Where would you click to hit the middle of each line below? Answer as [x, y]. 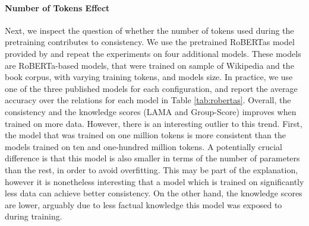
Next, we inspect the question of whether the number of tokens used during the [149, 30]
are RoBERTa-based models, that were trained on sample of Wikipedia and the [149, 65]
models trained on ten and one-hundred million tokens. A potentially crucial [144, 146]
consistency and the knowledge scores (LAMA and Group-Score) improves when [151, 111]
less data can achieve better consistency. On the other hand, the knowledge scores [154, 193]
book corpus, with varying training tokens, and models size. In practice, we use [149, 77]
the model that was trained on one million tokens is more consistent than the [145, 135]
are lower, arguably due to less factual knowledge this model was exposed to [144, 204]
